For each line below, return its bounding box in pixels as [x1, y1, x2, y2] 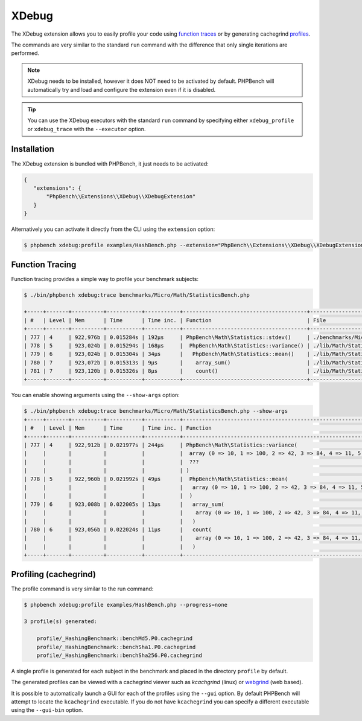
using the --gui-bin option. [11, 706, 84, 714]
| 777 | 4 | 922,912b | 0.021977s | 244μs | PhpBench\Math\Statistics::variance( [24, 442, 298, 448]
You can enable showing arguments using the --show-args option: [11, 392, 180, 399]
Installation [11, 144, 54, 154]
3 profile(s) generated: [24, 618, 98, 625]
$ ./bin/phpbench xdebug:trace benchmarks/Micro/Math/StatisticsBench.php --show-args [24, 408, 288, 415]
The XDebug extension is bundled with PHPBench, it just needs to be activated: [11, 160, 209, 167]
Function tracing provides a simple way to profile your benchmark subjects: [11, 275, 199, 282]
